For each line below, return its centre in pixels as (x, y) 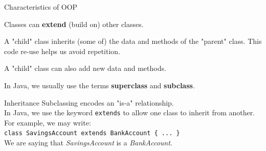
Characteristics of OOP (41, 7)
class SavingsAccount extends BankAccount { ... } (92, 133)
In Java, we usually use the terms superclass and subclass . (99, 85)
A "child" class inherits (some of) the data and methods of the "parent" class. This (133, 41)
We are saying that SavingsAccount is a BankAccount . (88, 143)
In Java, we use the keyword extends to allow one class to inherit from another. (130, 112)
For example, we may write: (48, 122)
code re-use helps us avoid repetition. (62, 51)
